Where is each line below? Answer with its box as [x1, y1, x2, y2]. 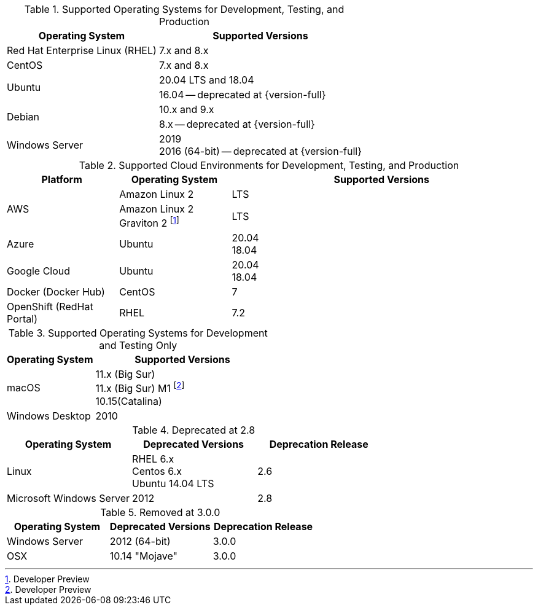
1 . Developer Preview [5, 573, 90, 584]
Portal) [7, 313, 38, 326]
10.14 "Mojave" [109, 549, 177, 562]
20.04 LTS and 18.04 [158, 74, 254, 86]
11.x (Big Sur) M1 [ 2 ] [95, 380, 185, 395]
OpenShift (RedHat [7, 300, 93, 313]
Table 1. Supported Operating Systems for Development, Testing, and [24, 3, 345, 15]
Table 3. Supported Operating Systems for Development [8, 327, 268, 340]
